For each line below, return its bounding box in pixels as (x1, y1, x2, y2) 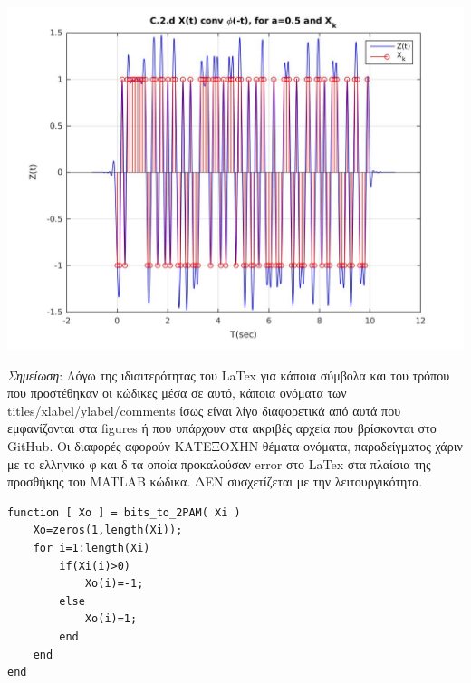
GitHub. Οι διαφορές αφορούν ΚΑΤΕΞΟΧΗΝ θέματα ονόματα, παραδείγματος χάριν (7, 436, 463, 455)
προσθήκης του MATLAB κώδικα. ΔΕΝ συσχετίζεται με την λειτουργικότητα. (7, 472, 423, 491)
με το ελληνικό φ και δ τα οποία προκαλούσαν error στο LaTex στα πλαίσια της (7, 454, 431, 473)
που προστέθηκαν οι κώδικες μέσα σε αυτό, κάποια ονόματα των (7, 383, 347, 402)
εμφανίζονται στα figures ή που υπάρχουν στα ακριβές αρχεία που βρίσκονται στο (7, 418, 437, 438)
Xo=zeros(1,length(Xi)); (33, 524, 183, 537)
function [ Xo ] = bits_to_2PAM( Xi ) (7, 505, 241, 519)
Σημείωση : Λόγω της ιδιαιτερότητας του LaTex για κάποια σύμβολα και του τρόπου (7, 365, 450, 384)
